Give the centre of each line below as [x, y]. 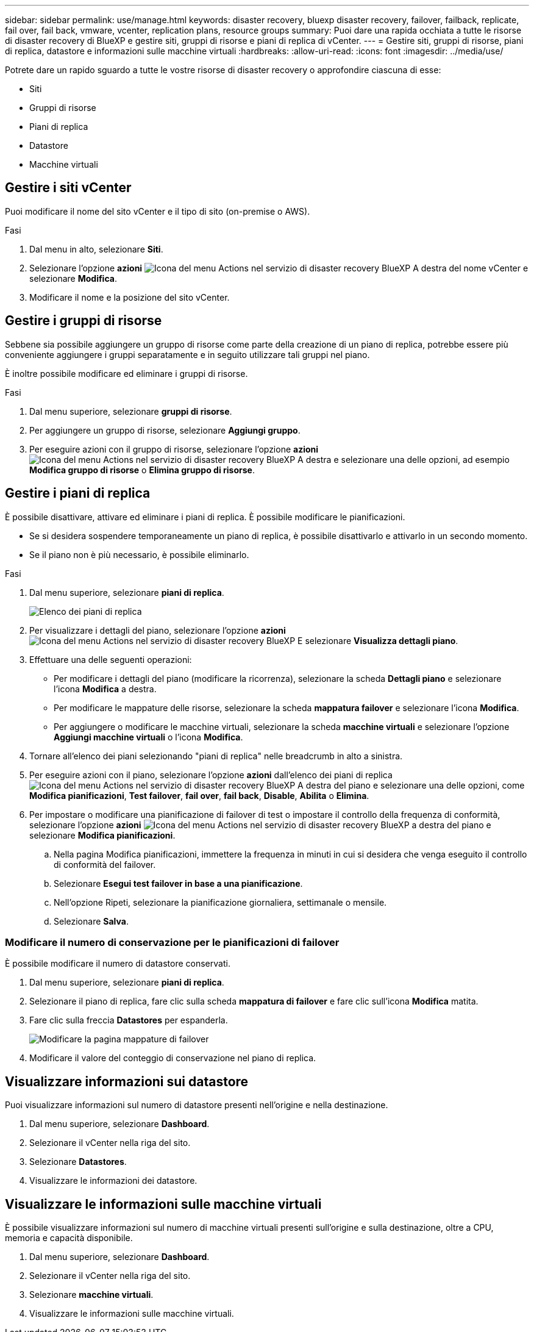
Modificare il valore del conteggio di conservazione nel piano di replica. [173, 1058]
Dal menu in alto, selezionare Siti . [96, 249]
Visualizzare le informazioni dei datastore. [113, 1181]
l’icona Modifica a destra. [105, 689]
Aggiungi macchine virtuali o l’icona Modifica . [148, 737]
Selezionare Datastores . [78, 1162]
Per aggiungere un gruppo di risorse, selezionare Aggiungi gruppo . [165, 430]
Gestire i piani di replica [78, 493]
